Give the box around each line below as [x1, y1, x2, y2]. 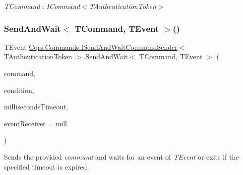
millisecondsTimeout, [4, 101, 68, 112]
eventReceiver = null [4, 118, 67, 128]
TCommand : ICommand [4, 1, 80, 11]
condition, [4, 85, 34, 95]
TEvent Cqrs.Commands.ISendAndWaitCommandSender [4, 41, 178, 52]
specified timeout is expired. [4, 161, 89, 172]
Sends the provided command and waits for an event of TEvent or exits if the [4, 151, 239, 162]
